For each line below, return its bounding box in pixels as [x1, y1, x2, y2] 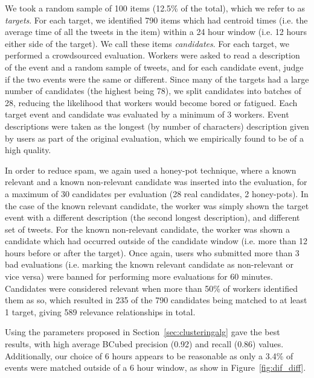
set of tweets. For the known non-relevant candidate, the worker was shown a [5, 222, 290, 235]
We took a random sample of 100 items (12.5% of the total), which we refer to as [5, 2, 305, 14]
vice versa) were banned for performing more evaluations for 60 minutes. [5, 270, 273, 283]
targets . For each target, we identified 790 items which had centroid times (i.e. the [5, 13, 308, 26]
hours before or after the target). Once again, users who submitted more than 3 [5, 246, 300, 259]
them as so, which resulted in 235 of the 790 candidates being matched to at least [5, 294, 307, 306]
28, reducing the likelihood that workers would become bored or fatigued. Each [5, 96, 298, 109]
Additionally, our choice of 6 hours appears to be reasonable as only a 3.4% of [5, 349, 293, 362]
